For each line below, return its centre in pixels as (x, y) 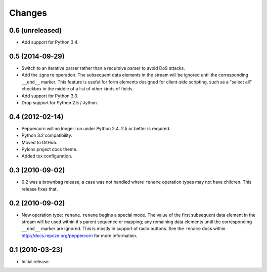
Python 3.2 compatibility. (47, 135)
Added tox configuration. (47, 156)
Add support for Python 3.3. (50, 96)
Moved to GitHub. (40, 142)
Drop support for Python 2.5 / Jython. (60, 102)
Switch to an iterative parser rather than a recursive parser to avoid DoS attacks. (103, 68)
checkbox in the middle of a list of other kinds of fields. (78, 89)
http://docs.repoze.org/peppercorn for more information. (79, 235)
